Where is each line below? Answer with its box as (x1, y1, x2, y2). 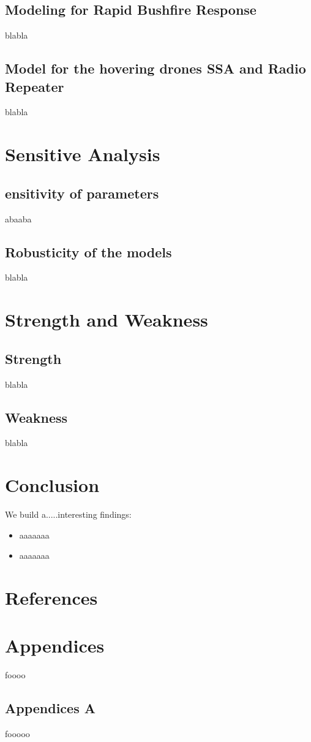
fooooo (5, 727, 30, 740)
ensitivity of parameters (5, 183, 159, 202)
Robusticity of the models (5, 242, 172, 261)
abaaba (5, 212, 32, 225)
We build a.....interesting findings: (5, 508, 132, 521)
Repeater (5, 77, 64, 96)
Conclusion (5, 472, 100, 498)
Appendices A (5, 698, 96, 717)
